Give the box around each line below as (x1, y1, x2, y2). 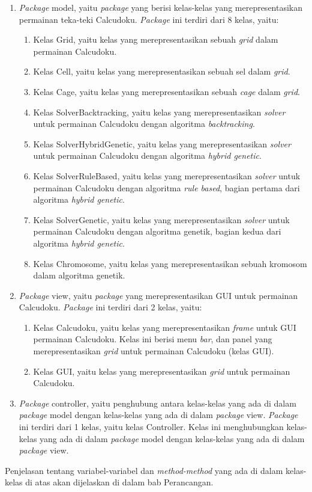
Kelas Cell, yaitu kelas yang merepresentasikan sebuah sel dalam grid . (33, 65, 290, 78)
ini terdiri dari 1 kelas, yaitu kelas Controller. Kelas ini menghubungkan (19, 420, 284, 433)
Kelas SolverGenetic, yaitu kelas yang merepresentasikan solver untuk (33, 213, 290, 226)
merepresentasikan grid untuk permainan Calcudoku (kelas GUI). (33, 345, 274, 357)
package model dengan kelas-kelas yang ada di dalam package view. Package (19, 408, 298, 421)
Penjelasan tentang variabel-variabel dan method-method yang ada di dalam (5, 464, 283, 476)
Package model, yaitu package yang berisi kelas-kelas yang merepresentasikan (19, 1, 303, 13)
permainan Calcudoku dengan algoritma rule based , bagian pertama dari (33, 181, 300, 194)
